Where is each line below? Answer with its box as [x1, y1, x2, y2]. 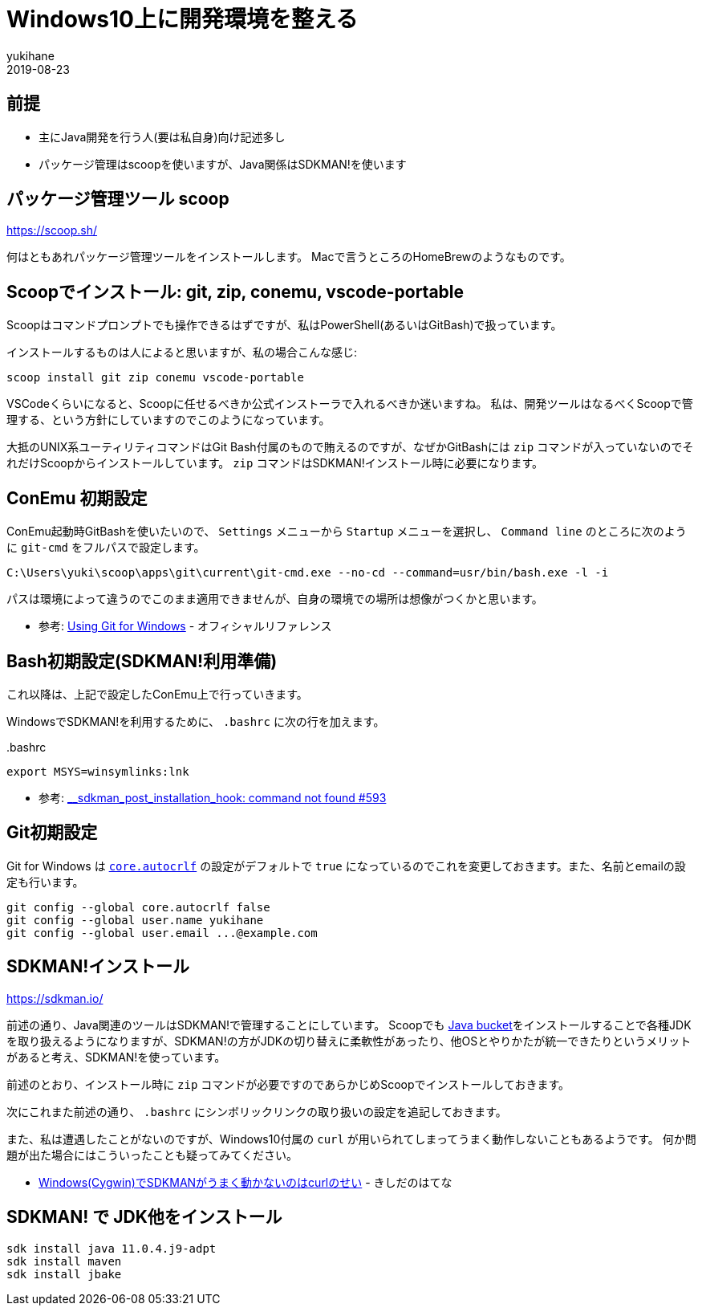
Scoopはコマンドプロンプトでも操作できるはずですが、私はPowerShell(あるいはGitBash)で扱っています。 [6, 318, 562, 332]
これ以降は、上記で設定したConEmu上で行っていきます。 [6, 687, 308, 701]
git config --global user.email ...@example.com [6, 926, 318, 939]
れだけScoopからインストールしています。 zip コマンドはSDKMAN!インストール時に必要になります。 [6, 456, 544, 471]
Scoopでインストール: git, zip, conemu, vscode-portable [6, 281, 465, 302]
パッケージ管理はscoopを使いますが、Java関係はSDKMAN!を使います [39, 157, 407, 171]
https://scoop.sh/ [6, 223, 98, 238]
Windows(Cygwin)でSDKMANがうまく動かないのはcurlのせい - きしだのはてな [39, 1175, 452, 1189]
